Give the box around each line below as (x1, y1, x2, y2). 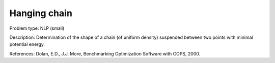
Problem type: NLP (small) (9, 25, 65, 31)
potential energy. (9, 41, 45, 47)
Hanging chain (9, 8, 72, 19)
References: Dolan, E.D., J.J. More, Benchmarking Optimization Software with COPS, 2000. (9, 50, 201, 56)
